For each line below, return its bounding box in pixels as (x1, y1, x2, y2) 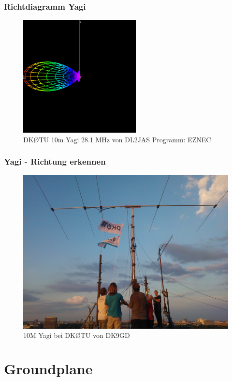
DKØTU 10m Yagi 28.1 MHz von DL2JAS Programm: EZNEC (23, 135, 211, 144)
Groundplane (4, 359, 93, 379)
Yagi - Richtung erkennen (4, 155, 106, 167)
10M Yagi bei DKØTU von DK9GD (23, 330, 130, 340)
